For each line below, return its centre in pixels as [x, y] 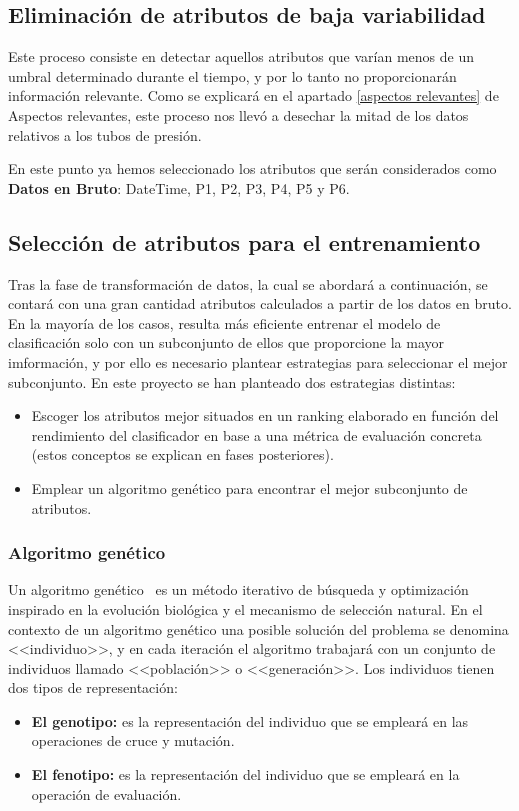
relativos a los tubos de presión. [105, 134]
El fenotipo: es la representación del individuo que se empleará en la [245, 774]
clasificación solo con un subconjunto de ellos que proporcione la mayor [226, 342]
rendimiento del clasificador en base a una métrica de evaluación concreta [256, 434]
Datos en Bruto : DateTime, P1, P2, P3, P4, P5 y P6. [179, 187]
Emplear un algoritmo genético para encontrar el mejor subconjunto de [249, 487]
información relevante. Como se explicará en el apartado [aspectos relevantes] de [253, 95]
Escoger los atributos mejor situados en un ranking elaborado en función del [265, 415]
